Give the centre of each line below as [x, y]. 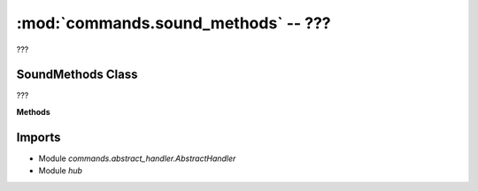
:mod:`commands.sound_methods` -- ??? [173, 23]
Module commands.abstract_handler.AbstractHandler [137, 158]
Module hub [61, 171]
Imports [39, 137]
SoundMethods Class [77, 75]
